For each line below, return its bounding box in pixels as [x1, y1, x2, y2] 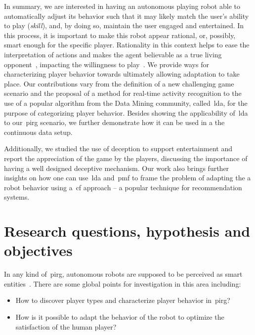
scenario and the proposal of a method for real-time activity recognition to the [4, 88, 242, 98]
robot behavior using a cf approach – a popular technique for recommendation [4, 182, 242, 192]
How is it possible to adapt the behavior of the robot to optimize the [15, 311, 224, 322]
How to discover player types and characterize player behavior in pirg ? [15, 295, 230, 305]
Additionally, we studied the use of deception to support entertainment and [4, 143, 232, 154]
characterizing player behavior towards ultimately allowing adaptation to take [4, 69, 240, 79]
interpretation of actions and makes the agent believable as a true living [4, 49, 222, 59]
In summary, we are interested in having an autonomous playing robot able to [4, 1, 240, 11]
